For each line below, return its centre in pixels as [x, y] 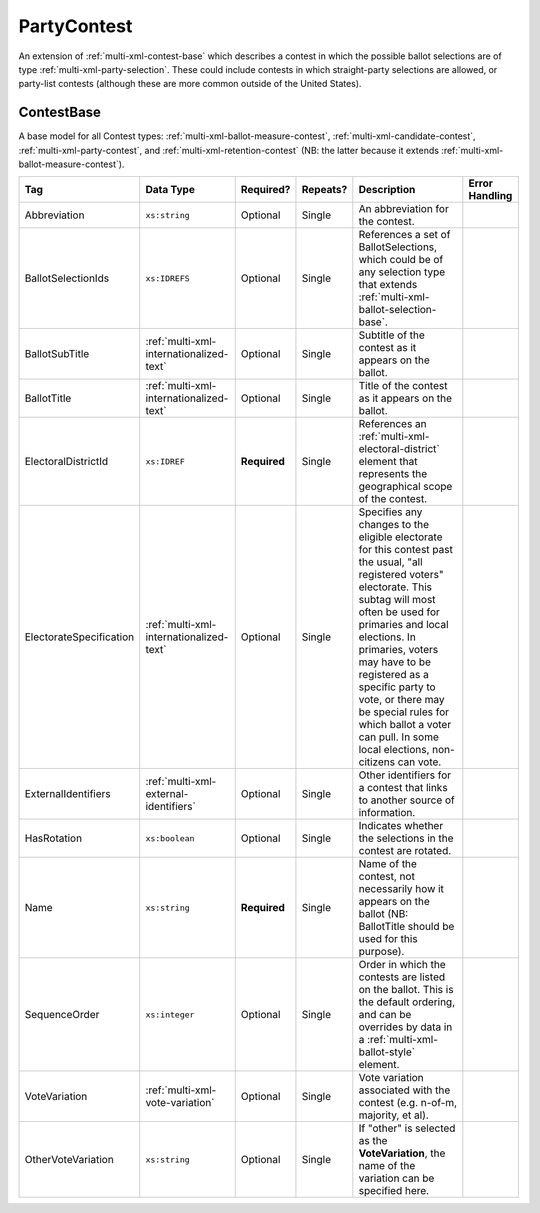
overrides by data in [405, 1027]
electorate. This [395, 587]
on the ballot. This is [406, 990]
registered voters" [401, 575]
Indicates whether [401, 826]
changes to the [394, 525]
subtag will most [397, 600]
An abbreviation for [403, 209]
